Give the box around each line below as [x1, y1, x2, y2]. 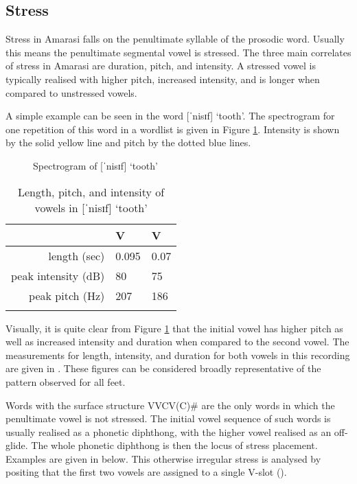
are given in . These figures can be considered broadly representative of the [5, 361, 321, 376]
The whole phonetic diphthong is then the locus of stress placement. [31, 438, 318, 452]
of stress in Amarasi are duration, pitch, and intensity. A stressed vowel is [5, 58, 316, 73]
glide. [5, 438, 28, 452]
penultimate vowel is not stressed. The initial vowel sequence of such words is [5, 411, 331, 426]
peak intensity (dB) [11, 267, 105, 284]
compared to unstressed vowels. [5, 85, 137, 100]
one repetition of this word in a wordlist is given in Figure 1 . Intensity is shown [5, 122, 340, 136]
